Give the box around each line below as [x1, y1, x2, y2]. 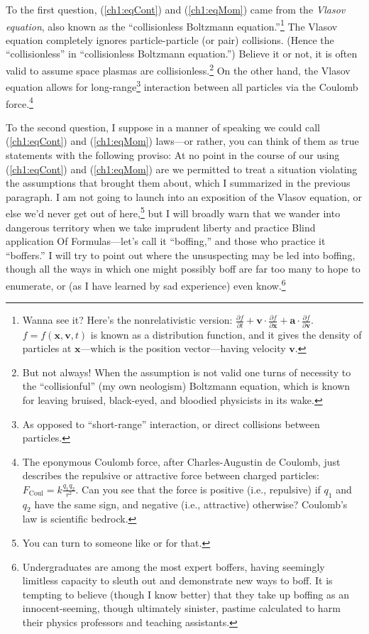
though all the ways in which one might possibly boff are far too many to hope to [6, 261, 360, 276]
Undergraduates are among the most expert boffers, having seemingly [22, 559, 325, 574]
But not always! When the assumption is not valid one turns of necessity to [22, 364, 351, 379]
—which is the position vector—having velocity [80, 341, 286, 356]
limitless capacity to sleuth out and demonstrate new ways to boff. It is [22, 573, 333, 588]
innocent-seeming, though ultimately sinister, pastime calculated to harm [22, 601, 341, 616]
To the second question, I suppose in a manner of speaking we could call [6, 119, 320, 134]
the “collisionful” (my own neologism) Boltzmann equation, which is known [22, 378, 351, 393]
